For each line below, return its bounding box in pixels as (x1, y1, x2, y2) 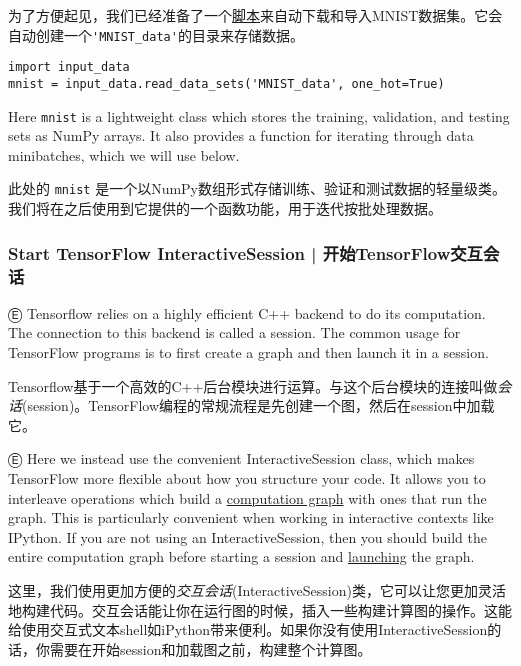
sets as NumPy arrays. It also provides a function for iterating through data (8, 125, 474, 146)
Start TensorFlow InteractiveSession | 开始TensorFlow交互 (8, 240, 483, 265)
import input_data (8, 60, 130, 75)
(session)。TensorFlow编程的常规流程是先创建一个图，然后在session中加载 (22, 395, 495, 416)
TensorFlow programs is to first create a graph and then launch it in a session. (8, 341, 489, 362)
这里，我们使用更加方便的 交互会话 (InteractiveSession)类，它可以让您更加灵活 (8, 579, 506, 600)
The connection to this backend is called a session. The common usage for (8, 322, 461, 343)
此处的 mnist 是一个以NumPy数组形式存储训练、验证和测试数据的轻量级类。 (8, 178, 507, 199)
